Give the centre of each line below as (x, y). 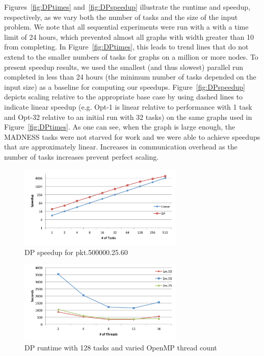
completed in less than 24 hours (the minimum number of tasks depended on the (130, 77)
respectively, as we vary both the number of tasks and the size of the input (121, 17)
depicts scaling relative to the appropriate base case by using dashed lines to (124, 97)
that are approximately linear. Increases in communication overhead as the (121, 147)
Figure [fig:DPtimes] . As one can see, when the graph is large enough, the (120, 127)
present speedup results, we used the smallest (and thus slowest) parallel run (124, 67)
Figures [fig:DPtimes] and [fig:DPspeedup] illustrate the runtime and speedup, (127, 7)
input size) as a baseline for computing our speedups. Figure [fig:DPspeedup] (125, 86)
